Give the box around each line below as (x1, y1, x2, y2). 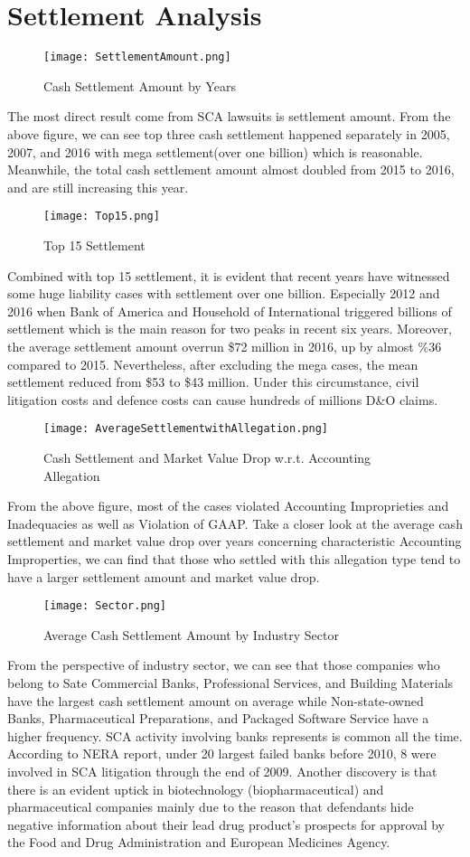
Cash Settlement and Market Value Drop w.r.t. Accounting (43, 448, 371, 466)
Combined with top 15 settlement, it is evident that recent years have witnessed (7, 266, 450, 285)
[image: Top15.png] (43, 210, 160, 223)
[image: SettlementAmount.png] (43, 51, 231, 64)
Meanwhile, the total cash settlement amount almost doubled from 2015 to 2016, (7, 160, 455, 179)
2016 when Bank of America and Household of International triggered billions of (7, 301, 452, 320)
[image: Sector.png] (43, 599, 167, 613)
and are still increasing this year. (7, 177, 189, 196)
